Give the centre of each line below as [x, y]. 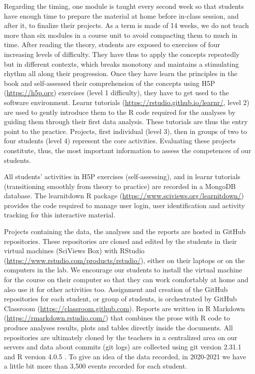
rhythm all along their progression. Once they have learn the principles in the [121, 73]
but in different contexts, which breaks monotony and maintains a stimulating [121, 64]
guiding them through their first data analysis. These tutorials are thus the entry [126, 121]
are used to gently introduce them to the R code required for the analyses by [120, 112]
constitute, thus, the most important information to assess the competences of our [128, 150]
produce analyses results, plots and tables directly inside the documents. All [118, 327]
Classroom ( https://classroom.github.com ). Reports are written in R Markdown [125, 308]
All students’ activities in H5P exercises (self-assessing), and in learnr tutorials [122, 176]
